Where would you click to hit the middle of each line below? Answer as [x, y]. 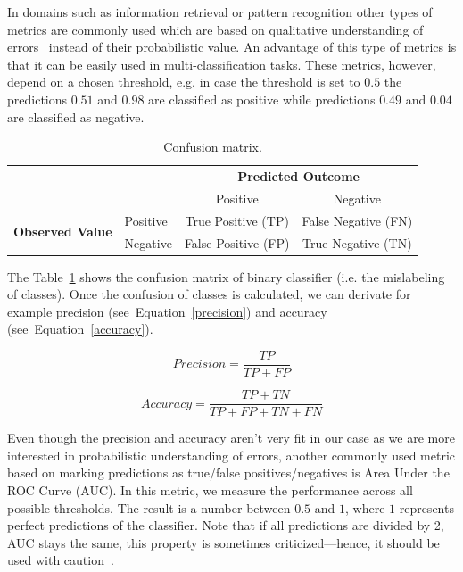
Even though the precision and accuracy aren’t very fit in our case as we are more [231, 438]
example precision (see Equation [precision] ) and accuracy [167, 311]
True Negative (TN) [357, 242]
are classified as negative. [76, 116]
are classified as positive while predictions [262, 99]
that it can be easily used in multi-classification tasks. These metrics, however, [222, 64]
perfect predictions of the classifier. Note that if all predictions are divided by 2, [226, 525]
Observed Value [63, 232]
